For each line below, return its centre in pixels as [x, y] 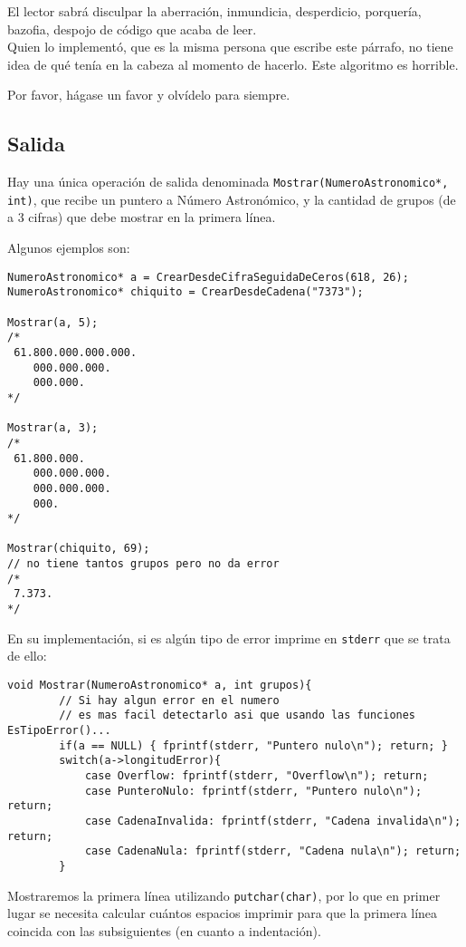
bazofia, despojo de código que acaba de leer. [132, 29]
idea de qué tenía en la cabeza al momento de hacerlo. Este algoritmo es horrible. [233, 64]
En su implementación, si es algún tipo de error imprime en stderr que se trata [229, 638]
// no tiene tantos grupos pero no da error [143, 564]
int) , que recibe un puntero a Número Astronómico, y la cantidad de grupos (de [232, 199]
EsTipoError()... [59, 730]
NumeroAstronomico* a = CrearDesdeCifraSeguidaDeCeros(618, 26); [208, 277]
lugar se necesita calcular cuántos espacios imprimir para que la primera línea [223, 913]
